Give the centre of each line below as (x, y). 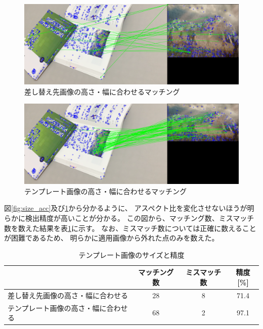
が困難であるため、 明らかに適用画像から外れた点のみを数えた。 (112, 238)
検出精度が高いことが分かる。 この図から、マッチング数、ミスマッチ (140, 218)
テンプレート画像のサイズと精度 (131, 254)
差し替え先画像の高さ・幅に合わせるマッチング (102, 91)
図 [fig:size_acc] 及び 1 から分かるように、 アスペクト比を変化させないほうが (126, 208)
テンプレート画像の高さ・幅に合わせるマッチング (106, 191)
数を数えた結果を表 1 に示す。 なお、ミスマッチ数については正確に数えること (130, 228)
